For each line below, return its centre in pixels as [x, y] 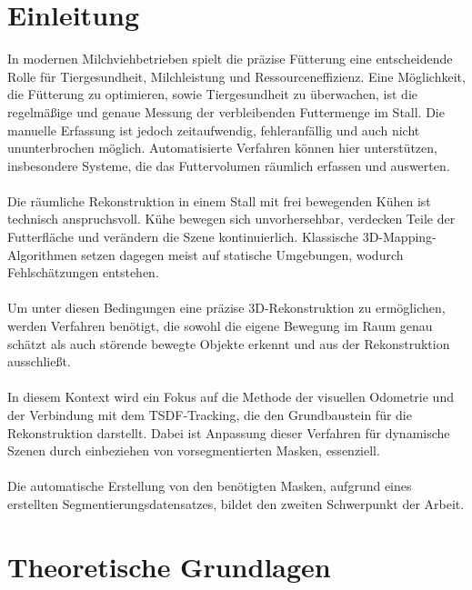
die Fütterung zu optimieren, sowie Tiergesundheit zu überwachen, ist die [213, 94]
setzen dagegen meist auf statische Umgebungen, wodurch [242, 254]
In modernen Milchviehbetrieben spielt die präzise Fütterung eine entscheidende [230, 59]
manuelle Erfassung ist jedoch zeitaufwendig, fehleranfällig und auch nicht [214, 130]
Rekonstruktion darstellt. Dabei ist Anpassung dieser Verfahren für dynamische [229, 432]
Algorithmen [42, 254]
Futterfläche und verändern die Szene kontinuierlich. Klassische [183, 237]
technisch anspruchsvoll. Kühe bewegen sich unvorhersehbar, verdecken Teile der [231, 219]
